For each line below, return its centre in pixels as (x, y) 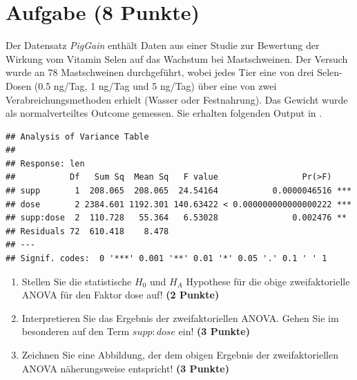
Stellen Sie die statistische (77, 281)
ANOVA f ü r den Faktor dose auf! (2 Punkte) (120, 295)
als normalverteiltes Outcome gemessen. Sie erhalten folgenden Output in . (164, 113)
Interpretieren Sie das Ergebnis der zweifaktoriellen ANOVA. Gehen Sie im (180, 317)
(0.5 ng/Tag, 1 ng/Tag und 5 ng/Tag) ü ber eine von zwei (155, 85)
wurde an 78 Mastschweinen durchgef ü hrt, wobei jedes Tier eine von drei (160, 72)
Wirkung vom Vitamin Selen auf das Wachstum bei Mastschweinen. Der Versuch (177, 58)
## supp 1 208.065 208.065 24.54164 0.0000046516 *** (179, 191)
